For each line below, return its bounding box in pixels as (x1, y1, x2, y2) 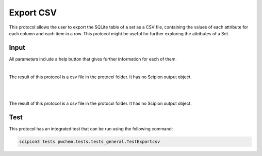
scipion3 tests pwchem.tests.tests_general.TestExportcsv (19, 139, 160, 144)
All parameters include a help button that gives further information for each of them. (9, 56, 177, 62)
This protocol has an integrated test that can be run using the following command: (9, 126, 173, 131)
